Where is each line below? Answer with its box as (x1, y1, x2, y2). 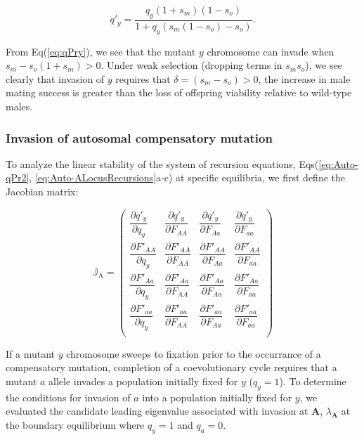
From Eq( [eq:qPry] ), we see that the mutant (6, 44, 196, 58)
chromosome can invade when (207, 44, 334, 58)
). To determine (279, 373, 346, 388)
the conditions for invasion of (6, 389, 131, 404)
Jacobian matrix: (6, 184, 79, 198)
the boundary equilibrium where (6, 417, 145, 432)
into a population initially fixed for (142, 389, 292, 404)
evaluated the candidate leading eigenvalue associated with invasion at (6, 403, 308, 418)
